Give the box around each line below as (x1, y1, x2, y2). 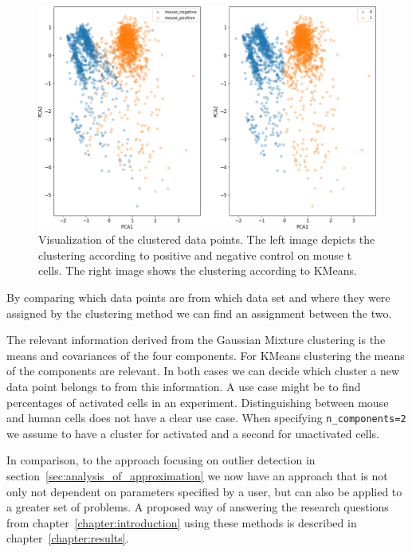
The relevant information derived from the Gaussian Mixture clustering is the (6, 331, 386, 348)
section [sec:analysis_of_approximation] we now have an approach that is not (6, 468, 388, 484)
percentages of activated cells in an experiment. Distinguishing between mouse (6, 393, 389, 410)
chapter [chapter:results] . (6, 530, 129, 546)
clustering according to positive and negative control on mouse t (38, 246, 352, 263)
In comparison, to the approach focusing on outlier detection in (6, 452, 316, 468)
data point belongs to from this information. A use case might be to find (6, 378, 361, 394)
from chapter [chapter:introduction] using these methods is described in (6, 514, 357, 530)
